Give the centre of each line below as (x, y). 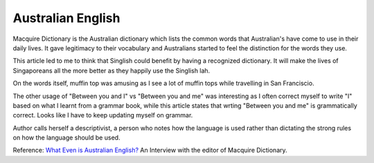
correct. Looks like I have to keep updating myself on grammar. (103, 115)
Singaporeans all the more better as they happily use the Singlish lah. (112, 70)
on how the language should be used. (66, 137)
